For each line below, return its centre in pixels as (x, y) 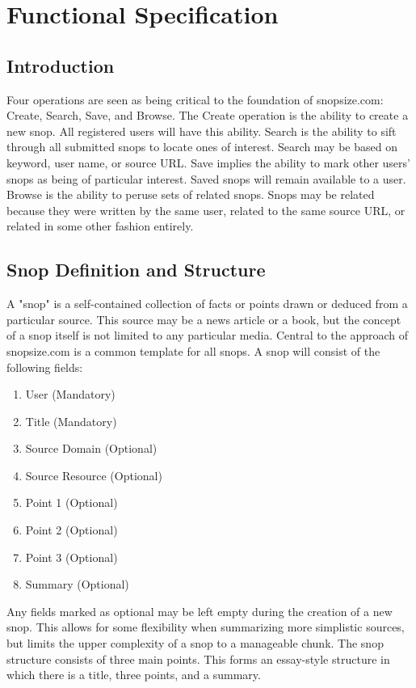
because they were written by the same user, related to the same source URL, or (206, 210)
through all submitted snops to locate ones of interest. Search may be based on (202, 147)
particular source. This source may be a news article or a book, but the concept (204, 319)
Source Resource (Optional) (94, 475)
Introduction (61, 65)
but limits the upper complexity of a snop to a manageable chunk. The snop (195, 643)
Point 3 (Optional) (71, 557)
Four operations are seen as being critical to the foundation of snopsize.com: (195, 99)
